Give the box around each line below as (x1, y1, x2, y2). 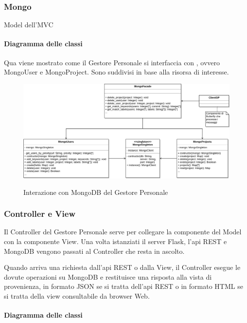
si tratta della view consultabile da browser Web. (4, 290, 150, 301)
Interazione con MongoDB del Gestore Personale (23, 187, 168, 197)
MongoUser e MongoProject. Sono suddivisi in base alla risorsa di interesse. (4, 67, 229, 77)
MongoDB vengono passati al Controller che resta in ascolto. (4, 246, 185, 256)
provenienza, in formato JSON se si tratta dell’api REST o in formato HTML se (4, 281, 243, 291)
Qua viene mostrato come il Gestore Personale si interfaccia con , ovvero (4, 57, 220, 67)
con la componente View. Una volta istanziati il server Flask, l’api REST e (4, 236, 227, 246)
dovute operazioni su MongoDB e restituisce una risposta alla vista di (4, 271, 212, 282)
